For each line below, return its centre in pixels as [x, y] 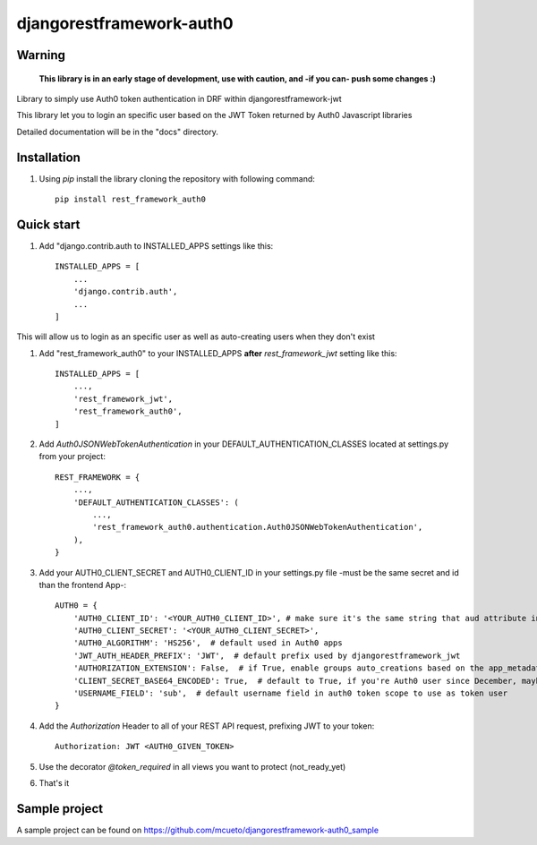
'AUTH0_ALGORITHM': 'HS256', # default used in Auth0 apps [208, 643]
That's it [54, 783]
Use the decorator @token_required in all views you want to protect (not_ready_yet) [192, 766]
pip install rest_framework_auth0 [130, 200]
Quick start [48, 224]
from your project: [72, 457]
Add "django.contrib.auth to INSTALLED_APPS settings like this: [156, 245]
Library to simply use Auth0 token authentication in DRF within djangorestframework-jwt [179, 98]
